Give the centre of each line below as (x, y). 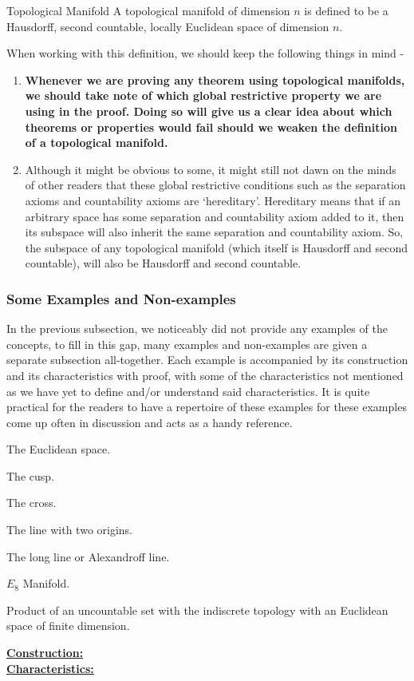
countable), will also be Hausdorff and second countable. (163, 263)
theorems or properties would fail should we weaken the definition (211, 127)
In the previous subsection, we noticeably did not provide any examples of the (197, 329)
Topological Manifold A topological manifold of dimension (148, 10)
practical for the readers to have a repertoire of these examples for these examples (207, 407)
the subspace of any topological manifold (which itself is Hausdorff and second (217, 247)
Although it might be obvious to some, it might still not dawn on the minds (211, 169)
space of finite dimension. (68, 626)
